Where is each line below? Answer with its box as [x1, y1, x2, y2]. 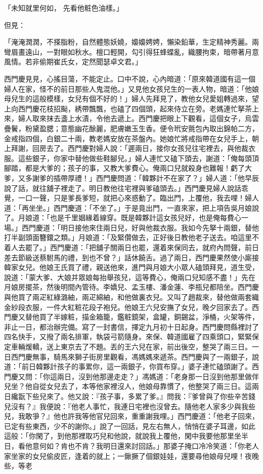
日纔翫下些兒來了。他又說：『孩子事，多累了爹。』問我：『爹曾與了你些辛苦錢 [4, 390, 255, 401]
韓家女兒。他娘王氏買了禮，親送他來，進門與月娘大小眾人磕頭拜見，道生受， [4, 262, 259, 272]
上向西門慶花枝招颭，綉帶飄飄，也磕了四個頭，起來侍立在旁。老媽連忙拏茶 [4, 103, 252, 113]
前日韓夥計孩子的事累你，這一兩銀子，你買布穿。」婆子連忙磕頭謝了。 [21, 361, 252, 372]
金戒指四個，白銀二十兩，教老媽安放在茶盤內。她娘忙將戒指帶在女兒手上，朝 [4, 133, 259, 143]
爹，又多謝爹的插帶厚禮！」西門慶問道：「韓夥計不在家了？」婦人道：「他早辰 [4, 172, 259, 183]
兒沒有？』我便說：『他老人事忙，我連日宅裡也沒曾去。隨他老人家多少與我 [4, 401, 248, 411]
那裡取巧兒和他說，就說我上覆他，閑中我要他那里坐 [71, 430, 241, 441]
